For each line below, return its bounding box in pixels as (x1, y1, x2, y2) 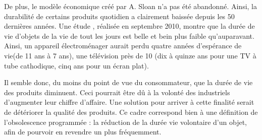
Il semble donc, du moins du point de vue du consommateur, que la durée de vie (4, 77, 253, 88)
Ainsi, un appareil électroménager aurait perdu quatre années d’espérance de (4, 40, 242, 51)
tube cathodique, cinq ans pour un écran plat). (4, 60, 149, 71)
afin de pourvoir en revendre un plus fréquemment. (4, 126, 162, 137)
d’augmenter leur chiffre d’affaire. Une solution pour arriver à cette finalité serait (4, 97, 254, 107)
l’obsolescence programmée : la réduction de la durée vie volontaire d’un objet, (4, 116, 247, 127)
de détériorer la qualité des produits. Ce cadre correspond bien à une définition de (4, 106, 258, 117)
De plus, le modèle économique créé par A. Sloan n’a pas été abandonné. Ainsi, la (4, 1, 257, 11)
